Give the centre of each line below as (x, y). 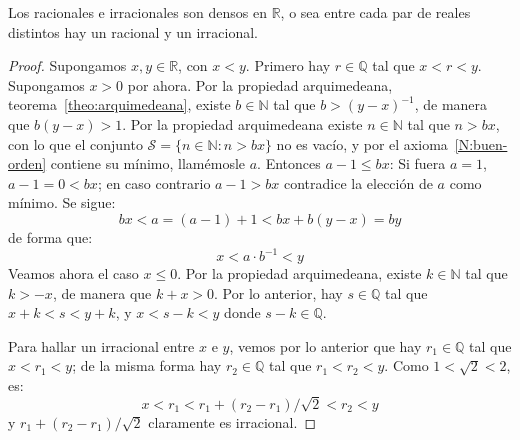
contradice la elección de (358, 182)
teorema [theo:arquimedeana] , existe (119, 104)
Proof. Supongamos (67, 65)
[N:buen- (481, 143)
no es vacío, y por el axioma (362, 143)
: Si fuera (417, 163)
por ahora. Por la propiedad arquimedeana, (260, 84)
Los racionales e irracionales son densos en (137, 12)
